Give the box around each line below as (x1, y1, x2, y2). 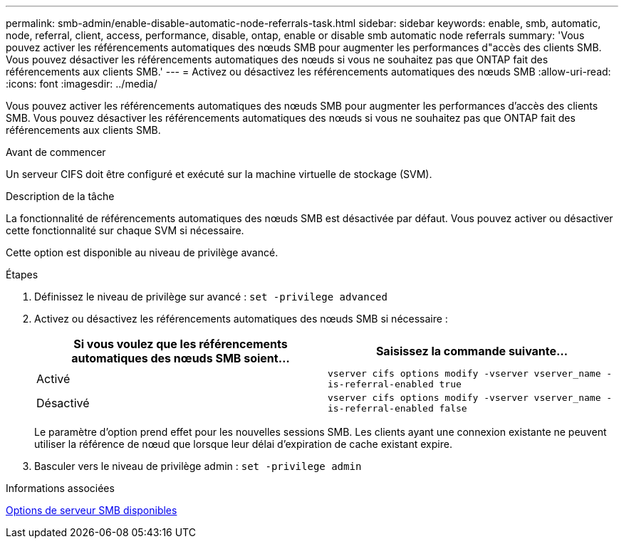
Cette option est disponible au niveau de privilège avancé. (6, 246, 279, 258)
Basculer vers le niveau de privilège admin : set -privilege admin (34, 460, 362, 472)
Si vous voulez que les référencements (73, 337, 288, 351)
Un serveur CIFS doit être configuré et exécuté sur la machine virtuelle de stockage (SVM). (6, 168, 432, 180)
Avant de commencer (6, 146, 106, 158)
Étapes (6, 268, 38, 281)
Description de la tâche (6, 190, 115, 202)
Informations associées (6, 482, 115, 494)
